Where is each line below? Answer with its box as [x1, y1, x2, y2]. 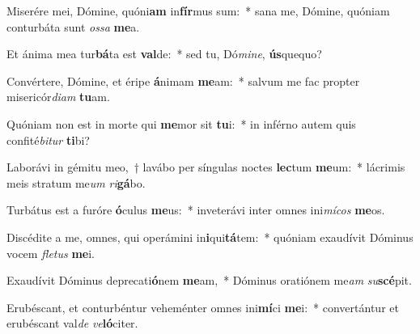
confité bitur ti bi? [6, 131, 90, 148]
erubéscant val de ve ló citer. [6, 315, 138, 332]
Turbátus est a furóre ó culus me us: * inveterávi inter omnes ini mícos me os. [6, 201, 385, 218]
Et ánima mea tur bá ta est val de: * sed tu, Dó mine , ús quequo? [6, 45, 322, 62]
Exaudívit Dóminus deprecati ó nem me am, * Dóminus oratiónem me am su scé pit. [6, 272, 412, 289]
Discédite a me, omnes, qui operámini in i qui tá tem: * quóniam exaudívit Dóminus [6, 228, 414, 245]
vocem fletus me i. [6, 244, 95, 261]
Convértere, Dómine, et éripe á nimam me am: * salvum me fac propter [6, 72, 360, 89]
